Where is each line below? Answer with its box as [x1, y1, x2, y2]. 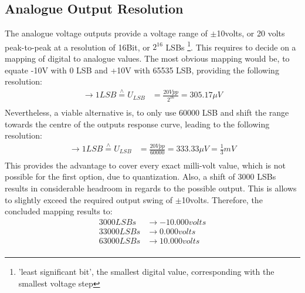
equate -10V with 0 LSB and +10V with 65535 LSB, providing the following [5, 63, 279, 76]
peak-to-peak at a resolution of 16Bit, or [5, 41, 150, 53]
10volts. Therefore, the [181, 193, 263, 206]
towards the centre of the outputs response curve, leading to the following [5, 117, 270, 130]
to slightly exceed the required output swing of [5, 193, 173, 206]
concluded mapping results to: [5, 205, 113, 217]
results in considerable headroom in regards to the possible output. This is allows [5, 182, 297, 194]
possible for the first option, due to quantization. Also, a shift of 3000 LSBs [5, 170, 276, 183]
